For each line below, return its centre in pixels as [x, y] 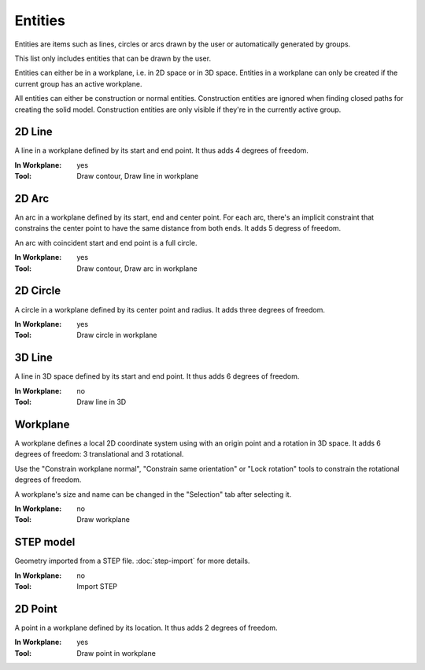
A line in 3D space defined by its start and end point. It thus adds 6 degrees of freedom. [157, 376]
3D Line [33, 358]
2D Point [36, 609]
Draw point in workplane [116, 653]
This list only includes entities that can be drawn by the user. [113, 58]
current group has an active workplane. [78, 83]
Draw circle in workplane [117, 335]
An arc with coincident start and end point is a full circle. [106, 242]
